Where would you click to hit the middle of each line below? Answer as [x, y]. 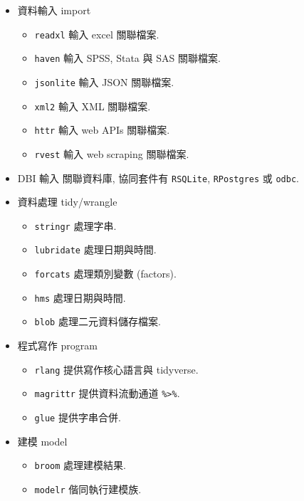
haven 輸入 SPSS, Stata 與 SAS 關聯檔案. [127, 58]
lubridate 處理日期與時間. [95, 249]
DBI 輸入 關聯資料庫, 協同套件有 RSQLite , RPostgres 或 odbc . [158, 178]
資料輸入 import [54, 10]
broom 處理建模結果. [80, 465]
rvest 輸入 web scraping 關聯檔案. [112, 153]
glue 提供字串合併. [78, 417]
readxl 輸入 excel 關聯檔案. [97, 34]
